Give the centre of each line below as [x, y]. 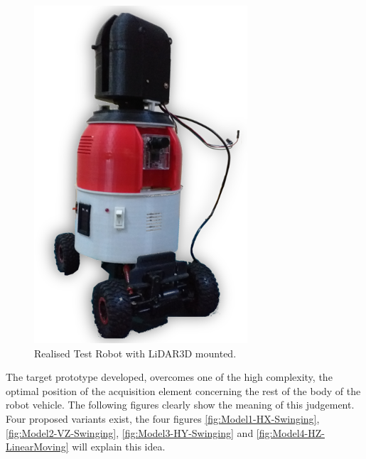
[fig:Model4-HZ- [290, 432]
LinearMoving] [37, 447]
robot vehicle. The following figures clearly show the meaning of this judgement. [180, 405]
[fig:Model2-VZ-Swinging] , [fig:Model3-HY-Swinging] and [130, 432]
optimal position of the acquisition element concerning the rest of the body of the [183, 390]
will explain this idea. [119, 447]
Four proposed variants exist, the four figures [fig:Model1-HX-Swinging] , [163, 418]
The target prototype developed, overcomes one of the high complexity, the [169, 377]
